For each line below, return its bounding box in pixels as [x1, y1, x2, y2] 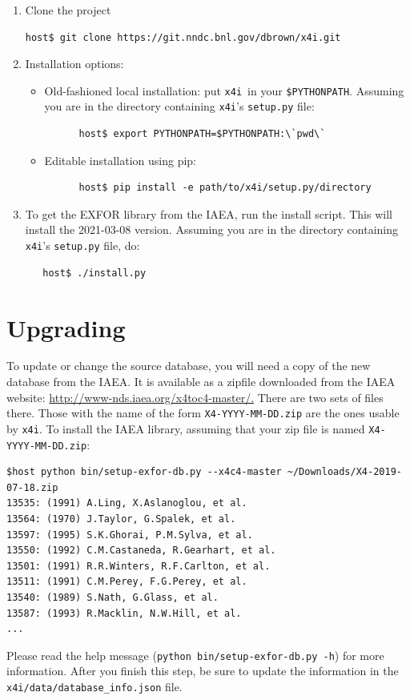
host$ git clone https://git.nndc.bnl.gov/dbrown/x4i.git [25, 31, 341, 43]
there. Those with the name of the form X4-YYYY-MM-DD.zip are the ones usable [6, 404, 400, 421]
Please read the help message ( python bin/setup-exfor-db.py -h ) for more [6, 646, 384, 663]
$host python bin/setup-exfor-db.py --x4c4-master [6, 466, 282, 478]
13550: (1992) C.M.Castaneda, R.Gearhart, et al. [6, 545, 276, 557]
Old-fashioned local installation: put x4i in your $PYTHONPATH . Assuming [44, 82, 404, 99]
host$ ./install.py [42, 267, 147, 279]
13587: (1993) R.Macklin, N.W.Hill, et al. [6, 607, 242, 619]
